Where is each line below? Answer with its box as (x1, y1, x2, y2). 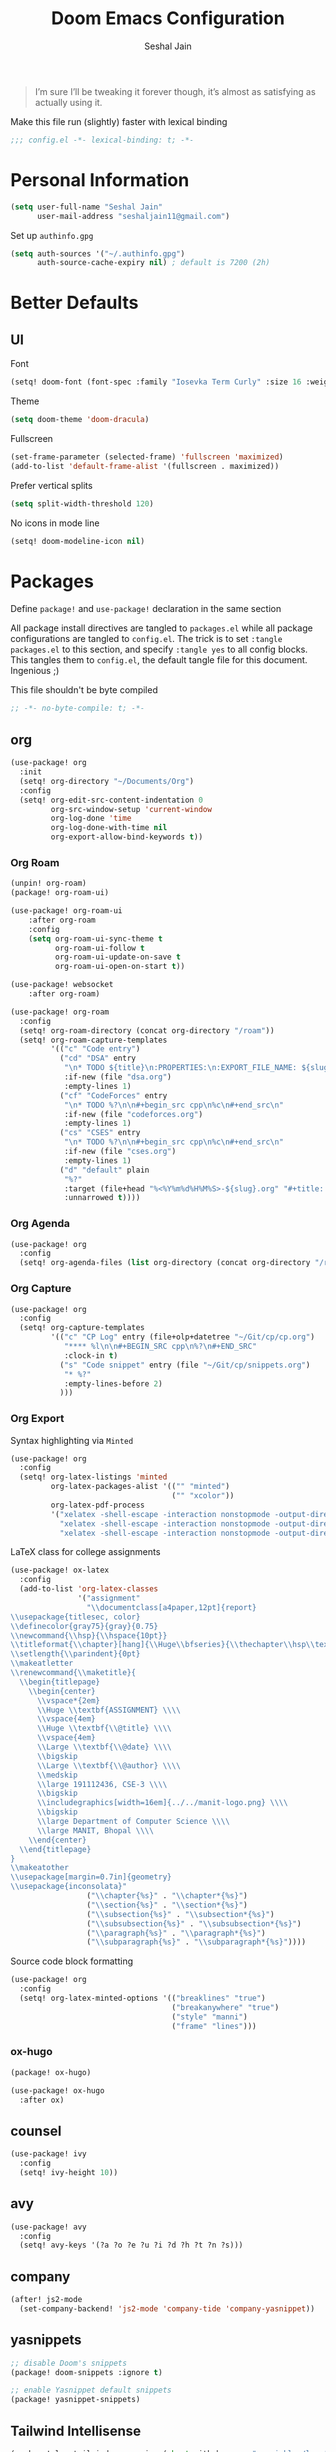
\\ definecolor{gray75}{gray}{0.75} (10, 1621, 159, 1631)
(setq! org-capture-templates (19, 1323, 145, 1333)
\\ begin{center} (28, 1686, 97, 1696)
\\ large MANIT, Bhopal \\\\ (36, 1825, 155, 1836)
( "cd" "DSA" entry (59, 1053, 137, 1064)
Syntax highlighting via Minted (10, 1434, 134, 1446)
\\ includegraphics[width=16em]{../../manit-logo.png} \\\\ (36, 1798, 288, 1808)
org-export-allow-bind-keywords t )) (50, 832, 203, 842)
